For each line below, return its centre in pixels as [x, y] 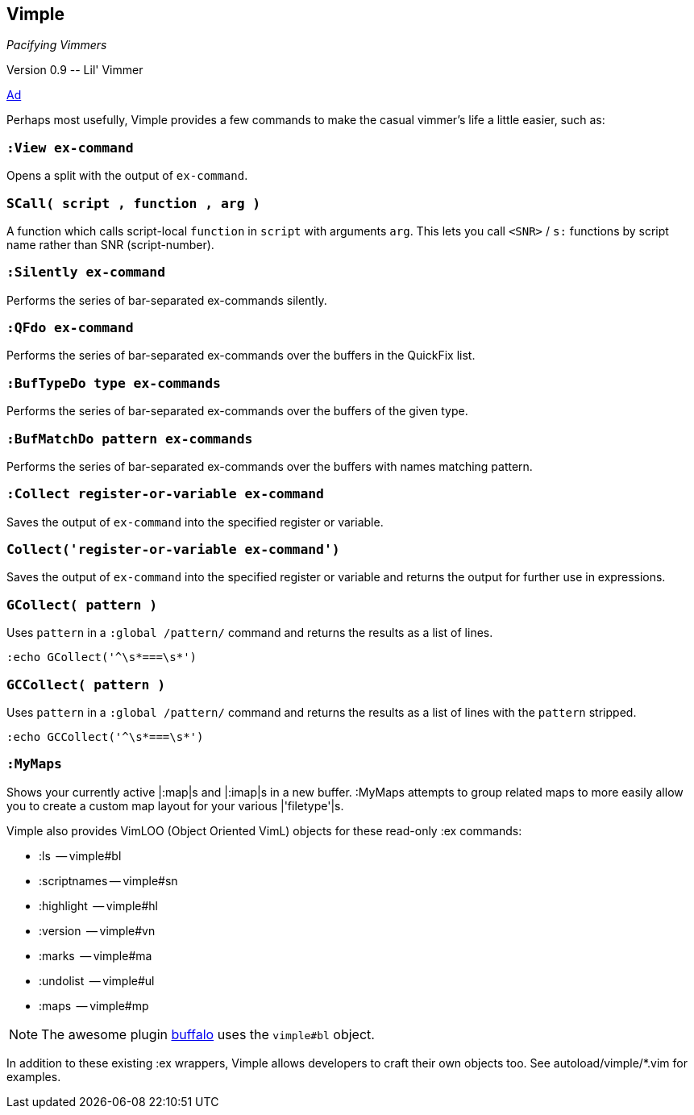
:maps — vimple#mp [94, 1005]
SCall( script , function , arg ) [134, 203]
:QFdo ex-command [70, 328]
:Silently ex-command [86, 273]
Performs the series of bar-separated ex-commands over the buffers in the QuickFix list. [241, 356]
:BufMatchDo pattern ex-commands [130, 439]
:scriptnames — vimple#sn [108, 880]
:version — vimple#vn [97, 930]
